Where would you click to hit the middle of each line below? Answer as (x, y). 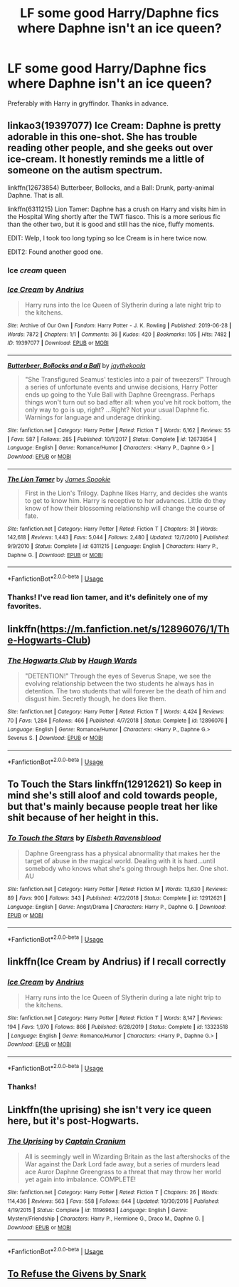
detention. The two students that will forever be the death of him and (125, 691)
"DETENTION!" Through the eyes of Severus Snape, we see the (118, 676)
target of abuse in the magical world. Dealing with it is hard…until (120, 861)
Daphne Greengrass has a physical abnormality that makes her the (122, 853)
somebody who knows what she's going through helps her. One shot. (127, 869)
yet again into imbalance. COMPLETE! (80, 1179)
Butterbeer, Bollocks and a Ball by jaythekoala (76, 365)
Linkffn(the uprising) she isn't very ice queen (110, 1110)
